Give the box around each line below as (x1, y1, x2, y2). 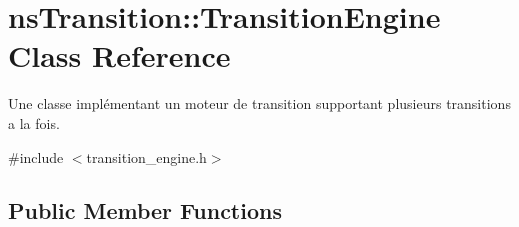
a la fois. (8, 112, 60, 133)
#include (8, 146, 64, 167)
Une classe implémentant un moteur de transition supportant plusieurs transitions (8, 93, 511, 114)
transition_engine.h (86, 146, 207, 167)
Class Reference (8, 35, 231, 76)
